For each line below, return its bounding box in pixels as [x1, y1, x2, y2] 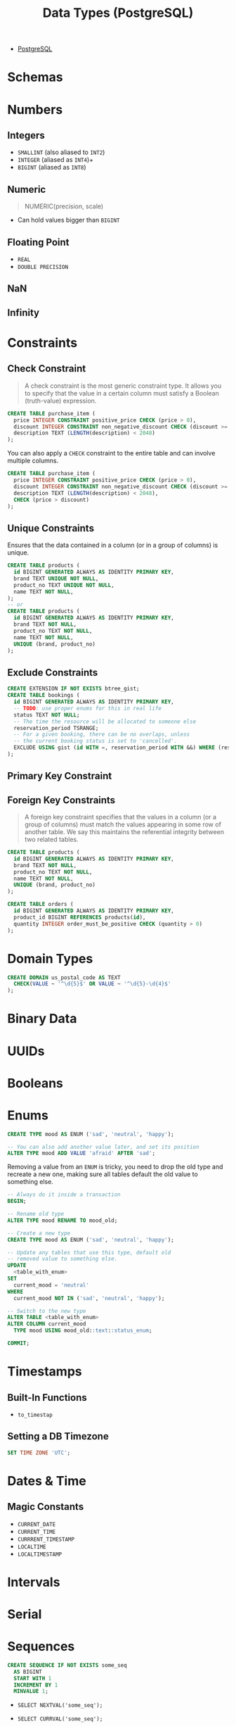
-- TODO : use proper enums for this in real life [13, 705, 162, 712]
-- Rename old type [7, 1211, 65, 1218]
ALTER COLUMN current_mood [7, 1321, 86, 1328]
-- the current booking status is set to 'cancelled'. [13, 738, 178, 745]
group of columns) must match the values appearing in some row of [24, 820, 221, 829]
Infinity [7, 306, 40, 318]
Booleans [7, 1075, 63, 1091]
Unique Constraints [7, 522, 95, 534]
